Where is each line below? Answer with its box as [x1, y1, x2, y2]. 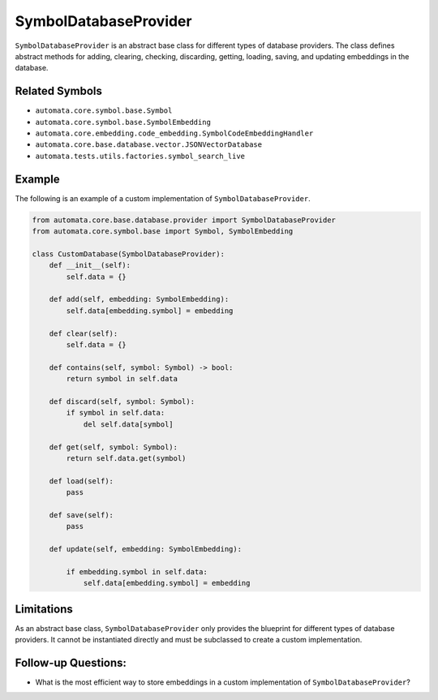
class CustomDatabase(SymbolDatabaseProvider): [32, 249, 225, 259]
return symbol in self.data [66, 374, 178, 384]
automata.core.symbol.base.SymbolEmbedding [35, 118, 211, 127]
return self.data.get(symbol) [66, 453, 187, 462]
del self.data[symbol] [83, 419, 174, 429]
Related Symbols [15, 84, 103, 98]
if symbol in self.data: [66, 408, 165, 418]
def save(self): [49, 510, 114, 519]
